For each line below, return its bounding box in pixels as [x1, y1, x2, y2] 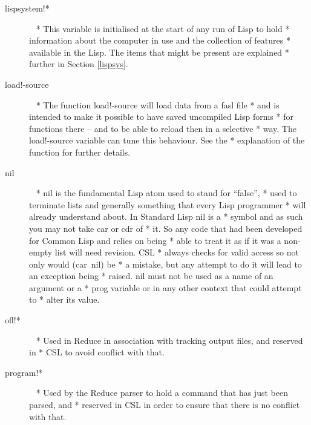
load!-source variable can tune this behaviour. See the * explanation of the [29, 134, 305, 147]
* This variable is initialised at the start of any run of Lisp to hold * [36, 22, 290, 35]
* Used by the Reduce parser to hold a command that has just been [36, 386, 288, 399]
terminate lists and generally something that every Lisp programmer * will [29, 198, 306, 211]
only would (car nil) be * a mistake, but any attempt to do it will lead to [29, 257, 302, 270]
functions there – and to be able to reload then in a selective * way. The [29, 122, 296, 134]
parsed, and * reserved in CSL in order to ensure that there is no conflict [29, 398, 300, 411]
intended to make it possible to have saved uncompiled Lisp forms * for [29, 110, 293, 123]
